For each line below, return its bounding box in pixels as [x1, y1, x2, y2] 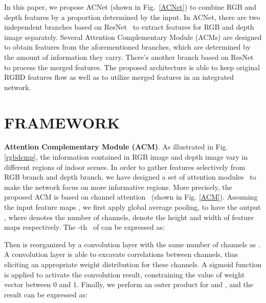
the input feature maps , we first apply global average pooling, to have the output [4, 202, 261, 212]
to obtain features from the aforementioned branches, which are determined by [4, 41, 251, 52]
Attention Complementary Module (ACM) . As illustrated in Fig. [4, 141, 228, 152]
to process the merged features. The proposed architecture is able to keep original [4, 61, 260, 72]
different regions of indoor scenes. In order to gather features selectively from [4, 161, 246, 172]
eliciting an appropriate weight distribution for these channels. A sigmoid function [4, 259, 261, 269]
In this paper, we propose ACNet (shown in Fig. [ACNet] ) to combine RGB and [4, 2, 256, 12]
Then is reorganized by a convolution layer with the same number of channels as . [4, 239, 260, 249]
